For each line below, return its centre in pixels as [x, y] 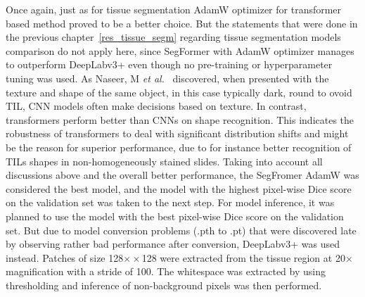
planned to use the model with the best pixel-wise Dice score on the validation [175, 216]
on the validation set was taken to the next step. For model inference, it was [170, 202]
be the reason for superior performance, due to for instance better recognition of [179, 147]
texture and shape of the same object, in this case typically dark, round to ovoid [179, 92]
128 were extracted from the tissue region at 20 [243, 257]
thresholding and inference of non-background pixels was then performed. [164, 285]
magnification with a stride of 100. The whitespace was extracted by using [166, 271]
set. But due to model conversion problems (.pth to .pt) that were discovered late [181, 230]
